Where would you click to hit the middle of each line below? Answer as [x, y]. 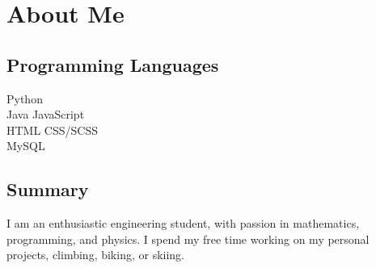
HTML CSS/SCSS [52, 130]
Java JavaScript [46, 114]
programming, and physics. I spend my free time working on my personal [188, 239]
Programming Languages [113, 64]
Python [25, 98]
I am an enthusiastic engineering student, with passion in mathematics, [183, 223]
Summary [48, 189]
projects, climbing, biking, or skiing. [95, 255]
